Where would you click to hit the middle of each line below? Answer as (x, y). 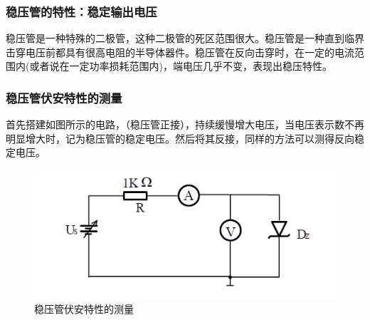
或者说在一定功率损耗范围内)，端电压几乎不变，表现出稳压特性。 (181, 66)
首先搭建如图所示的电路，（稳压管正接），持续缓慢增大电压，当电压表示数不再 (185, 124)
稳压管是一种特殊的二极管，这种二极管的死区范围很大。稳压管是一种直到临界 (185, 38)
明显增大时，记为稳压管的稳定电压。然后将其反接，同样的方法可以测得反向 (180, 138)
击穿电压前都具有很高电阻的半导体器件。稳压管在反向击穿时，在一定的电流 (180, 52)
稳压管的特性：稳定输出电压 (81, 11)
